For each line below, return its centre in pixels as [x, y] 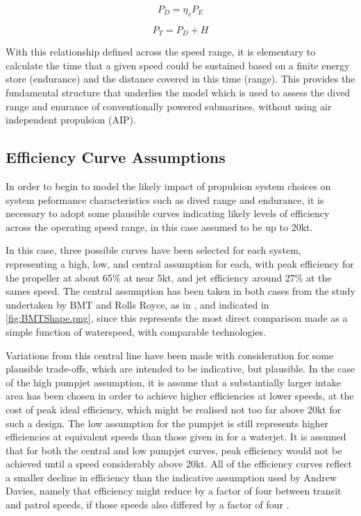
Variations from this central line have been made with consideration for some [170, 355]
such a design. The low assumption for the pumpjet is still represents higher [167, 423]
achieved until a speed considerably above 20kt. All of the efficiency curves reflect [179, 464]
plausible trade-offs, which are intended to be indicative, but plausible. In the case [180, 369]
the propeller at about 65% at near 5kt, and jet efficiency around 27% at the [169, 277]
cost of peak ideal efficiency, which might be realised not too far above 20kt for [174, 409]
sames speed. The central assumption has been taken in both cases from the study [180, 291]
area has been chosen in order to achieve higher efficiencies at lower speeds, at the [180, 396]
